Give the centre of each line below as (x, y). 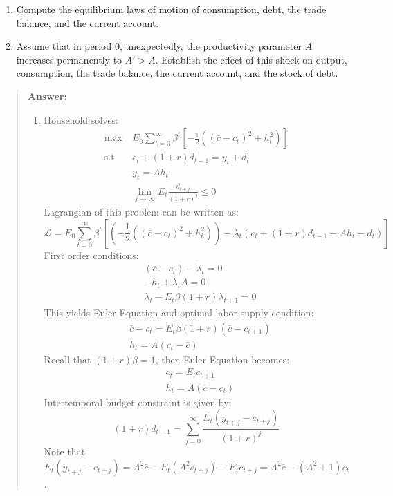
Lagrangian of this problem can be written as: (141, 212)
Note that (65, 451)
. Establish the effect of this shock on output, (251, 59)
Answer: (47, 96)
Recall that (67, 359)
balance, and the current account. (88, 22)
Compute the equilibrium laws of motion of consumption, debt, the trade (171, 9)
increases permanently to (69, 59)
